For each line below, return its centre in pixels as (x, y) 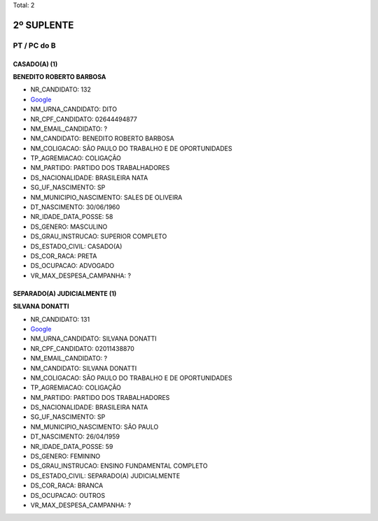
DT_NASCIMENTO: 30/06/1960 (75, 207)
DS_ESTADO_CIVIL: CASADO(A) (76, 246)
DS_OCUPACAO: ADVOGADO (72, 266)
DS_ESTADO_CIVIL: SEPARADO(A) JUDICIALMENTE (105, 476)
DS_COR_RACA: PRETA (64, 256)
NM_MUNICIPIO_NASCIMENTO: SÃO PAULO (94, 427)
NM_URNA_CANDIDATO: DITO (74, 109)
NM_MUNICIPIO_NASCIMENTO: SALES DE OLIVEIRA (106, 197)
